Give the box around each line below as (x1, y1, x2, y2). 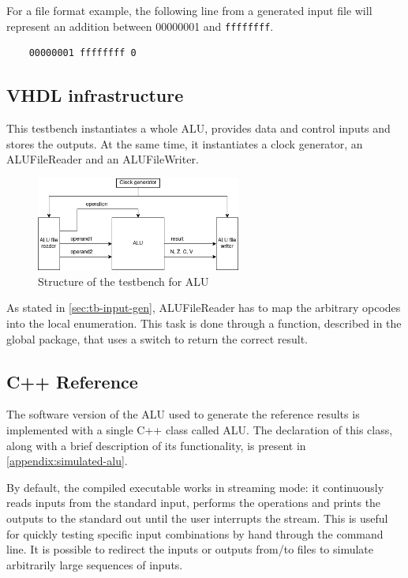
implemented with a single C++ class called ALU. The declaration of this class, (6, 422, 393, 438)
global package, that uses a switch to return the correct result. (6, 330, 308, 347)
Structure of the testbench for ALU (38, 272, 209, 289)
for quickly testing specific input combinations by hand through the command (6, 525, 384, 542)
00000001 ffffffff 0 (28, 47, 137, 59)
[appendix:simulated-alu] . (6, 452, 128, 469)
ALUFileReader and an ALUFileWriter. (6, 151, 199, 167)
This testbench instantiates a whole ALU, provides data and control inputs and (6, 120, 391, 137)
